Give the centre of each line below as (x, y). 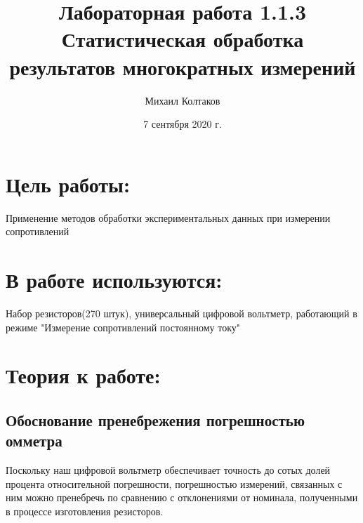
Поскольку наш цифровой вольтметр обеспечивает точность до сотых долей (168, 470)
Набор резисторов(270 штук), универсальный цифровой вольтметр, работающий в (181, 313)
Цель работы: (68, 184)
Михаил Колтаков (183, 100)
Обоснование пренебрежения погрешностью (156, 419)
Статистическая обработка (183, 39)
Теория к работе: (83, 375)
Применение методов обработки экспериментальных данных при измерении (168, 217)
